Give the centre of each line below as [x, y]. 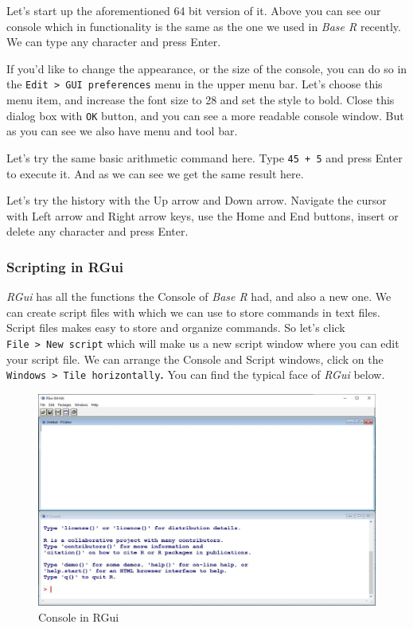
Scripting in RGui [65, 266]
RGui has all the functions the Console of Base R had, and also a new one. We [199, 296]
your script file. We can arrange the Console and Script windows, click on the [195, 359]
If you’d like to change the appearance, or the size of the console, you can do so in [207, 68]
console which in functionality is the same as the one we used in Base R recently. [204, 26]
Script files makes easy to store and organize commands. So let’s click [176, 328]
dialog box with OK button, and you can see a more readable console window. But [205, 115]
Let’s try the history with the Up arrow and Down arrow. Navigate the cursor [197, 200]
